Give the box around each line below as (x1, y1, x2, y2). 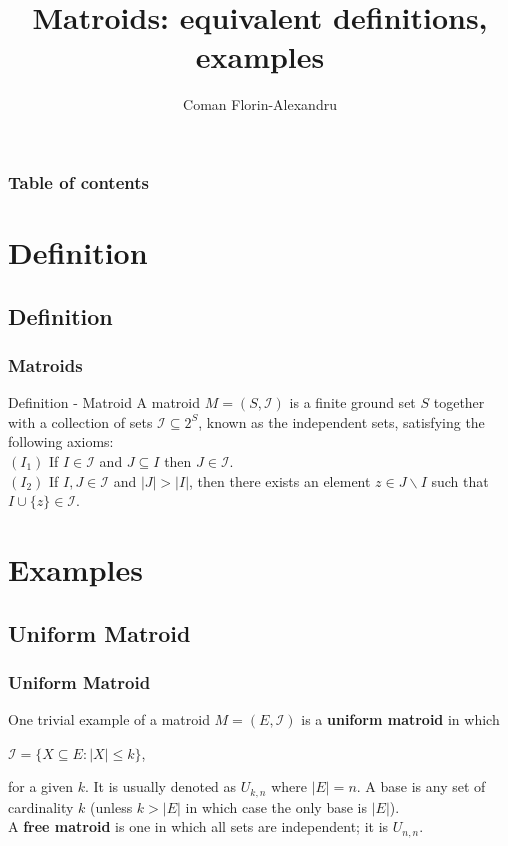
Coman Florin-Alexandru (183, 94, 337, 115)
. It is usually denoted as (84, 776, 237, 797)
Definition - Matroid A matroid (8, 392, 201, 413)
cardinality (8, 796, 74, 817)
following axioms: (8, 431, 114, 452)
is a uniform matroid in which (301, 709, 500, 730)
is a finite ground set (289, 392, 416, 413)
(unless (90, 796, 133, 817)
